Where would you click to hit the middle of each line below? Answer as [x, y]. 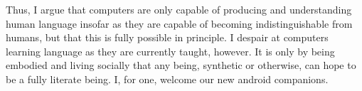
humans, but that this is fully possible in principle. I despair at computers [167, 37]
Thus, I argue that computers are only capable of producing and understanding [179, 9]
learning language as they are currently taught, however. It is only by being [170, 51]
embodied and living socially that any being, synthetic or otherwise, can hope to [181, 65]
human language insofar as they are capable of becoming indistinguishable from [179, 23]
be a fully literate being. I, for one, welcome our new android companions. [167, 79]
